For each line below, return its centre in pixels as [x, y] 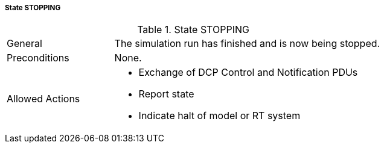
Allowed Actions [43, 99]
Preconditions [38, 58]
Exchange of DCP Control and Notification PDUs [248, 72]
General [24, 44]
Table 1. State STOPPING [193, 30]
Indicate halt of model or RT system [219, 116]
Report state [166, 94]
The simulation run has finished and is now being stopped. [247, 44]
